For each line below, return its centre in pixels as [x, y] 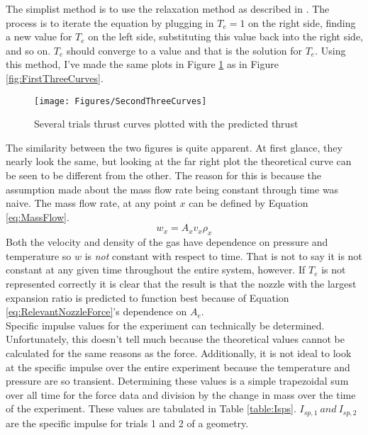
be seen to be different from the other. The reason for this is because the [164, 175]
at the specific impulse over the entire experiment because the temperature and [178, 367]
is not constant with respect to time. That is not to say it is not [223, 255]
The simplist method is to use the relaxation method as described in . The [168, 9]
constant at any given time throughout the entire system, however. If [156, 270]
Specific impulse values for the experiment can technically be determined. [165, 325]
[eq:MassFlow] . [38, 216]
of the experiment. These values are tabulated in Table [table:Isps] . [151, 408]
